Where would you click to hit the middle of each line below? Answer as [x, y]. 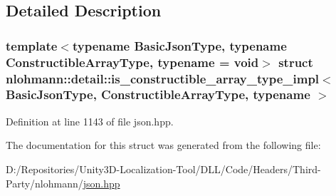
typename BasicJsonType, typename [179, 45]
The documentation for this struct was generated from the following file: [163, 145]
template [32, 45]
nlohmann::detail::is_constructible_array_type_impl [163, 78]
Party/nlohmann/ [44, 183]
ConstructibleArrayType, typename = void [132, 62]
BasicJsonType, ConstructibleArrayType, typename [158, 94]
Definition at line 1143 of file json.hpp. [90, 121]
